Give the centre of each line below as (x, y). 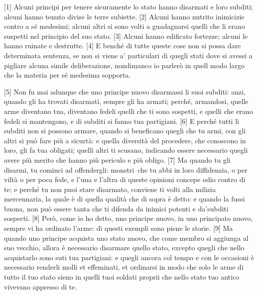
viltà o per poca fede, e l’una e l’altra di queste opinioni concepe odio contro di (125, 179)
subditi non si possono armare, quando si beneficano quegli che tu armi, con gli (125, 131)
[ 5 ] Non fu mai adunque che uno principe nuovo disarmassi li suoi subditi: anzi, (125, 91)
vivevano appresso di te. (41, 286)
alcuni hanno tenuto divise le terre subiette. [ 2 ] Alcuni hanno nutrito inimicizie (124, 16)
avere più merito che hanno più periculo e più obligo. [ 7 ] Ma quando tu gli (117, 159)
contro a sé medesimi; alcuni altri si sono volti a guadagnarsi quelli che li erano (125, 26)
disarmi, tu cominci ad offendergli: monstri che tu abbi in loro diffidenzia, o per (126, 169)
